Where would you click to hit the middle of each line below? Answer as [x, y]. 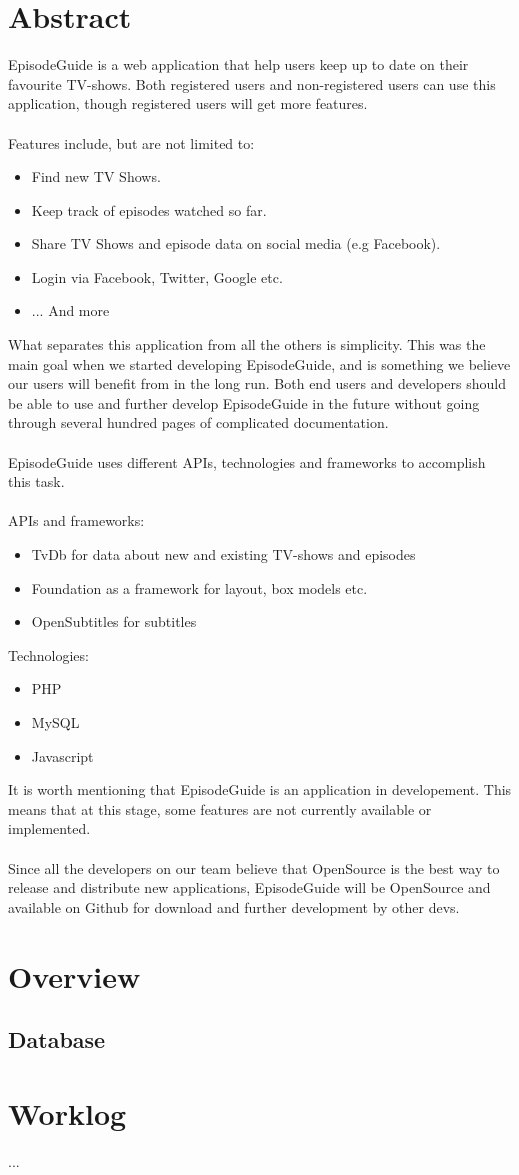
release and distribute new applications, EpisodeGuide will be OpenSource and [249, 887]
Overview [74, 975]
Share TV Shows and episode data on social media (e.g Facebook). [236, 243]
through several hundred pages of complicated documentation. [198, 422]
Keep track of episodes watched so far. [149, 209]
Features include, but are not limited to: [131, 142]
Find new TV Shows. [96, 176]
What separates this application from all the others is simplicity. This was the [247, 344]
